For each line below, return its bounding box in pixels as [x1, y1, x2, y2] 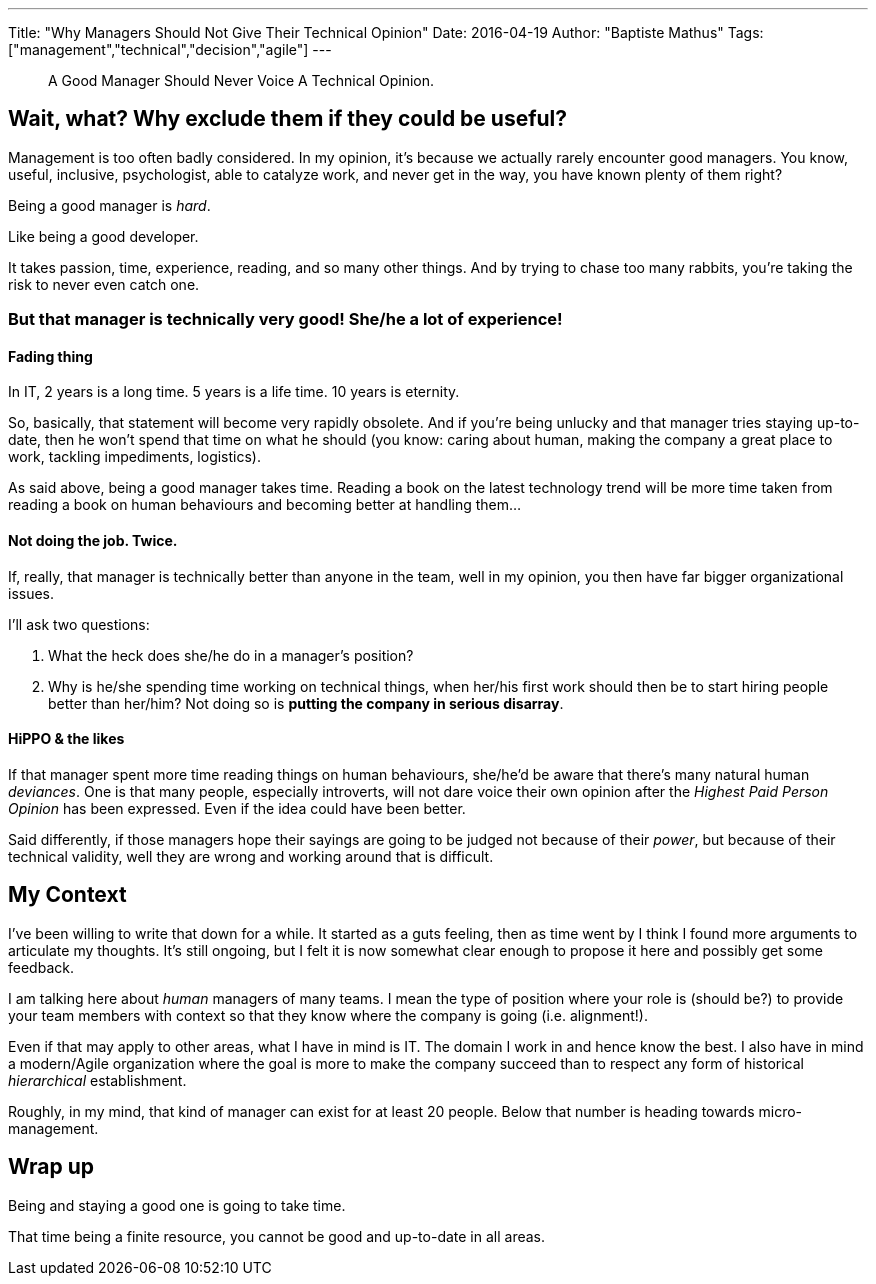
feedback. [8, 958, 74, 976]
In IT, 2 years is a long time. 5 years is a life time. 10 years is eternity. [8, 383, 460, 401]
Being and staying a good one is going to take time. [8, 1196, 346, 1214]
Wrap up [8, 1154, 95, 1180]
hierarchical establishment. [8, 1071, 187, 1089]
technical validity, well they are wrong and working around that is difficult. [8, 847, 494, 865]
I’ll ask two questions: [8, 615, 150, 633]
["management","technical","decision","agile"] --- [8, 41, 332, 58]
